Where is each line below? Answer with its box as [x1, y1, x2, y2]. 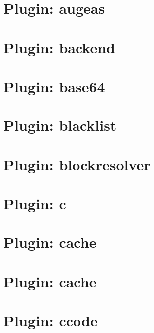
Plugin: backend [3, 37, 116, 57]
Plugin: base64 [3, 76, 105, 96]
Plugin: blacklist [3, 115, 117, 135]
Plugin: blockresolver [3, 154, 151, 174]
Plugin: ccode [3, 310, 98, 331]
